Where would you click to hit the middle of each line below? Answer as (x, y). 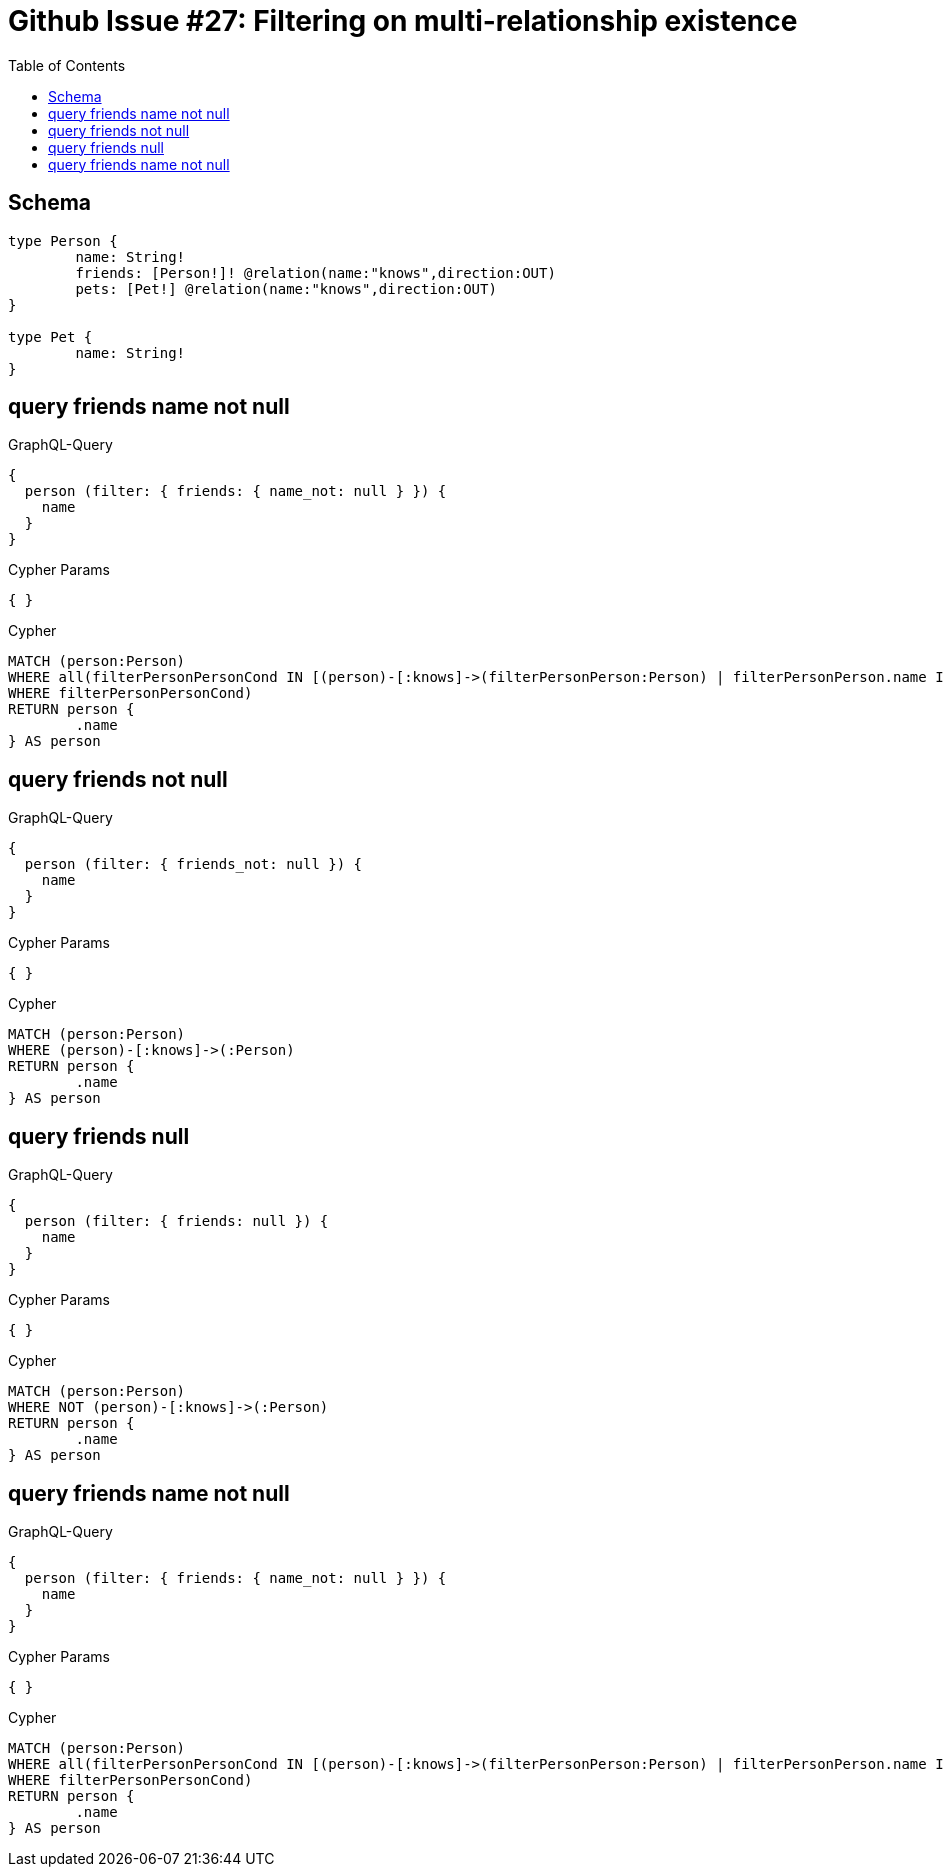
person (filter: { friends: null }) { (176, 1221)
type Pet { (50, 336)
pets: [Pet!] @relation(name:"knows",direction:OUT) (286, 288)
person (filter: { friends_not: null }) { (193, 864)
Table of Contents (67, 65)
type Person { (63, 240)
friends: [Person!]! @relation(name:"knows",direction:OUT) (315, 272)
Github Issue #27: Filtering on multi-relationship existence (403, 21)
